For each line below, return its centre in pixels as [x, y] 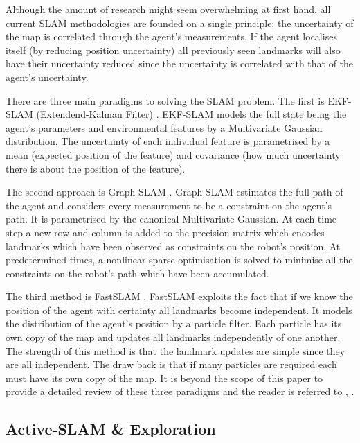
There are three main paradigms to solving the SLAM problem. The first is [165, 100]
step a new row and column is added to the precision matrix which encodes [165, 232]
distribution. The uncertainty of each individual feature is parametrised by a [168, 141]
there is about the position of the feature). [96, 168]
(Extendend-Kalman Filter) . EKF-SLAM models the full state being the [191, 114]
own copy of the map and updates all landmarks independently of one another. [173, 337]
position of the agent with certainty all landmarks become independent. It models [179, 310]
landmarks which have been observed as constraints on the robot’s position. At [173, 246]
